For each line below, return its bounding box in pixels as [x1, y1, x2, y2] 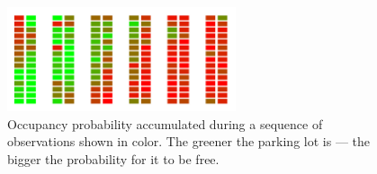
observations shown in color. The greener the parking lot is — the [7, 132, 370, 151]
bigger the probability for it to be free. [7, 150, 220, 169]
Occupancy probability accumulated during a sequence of [7, 114, 323, 133]
